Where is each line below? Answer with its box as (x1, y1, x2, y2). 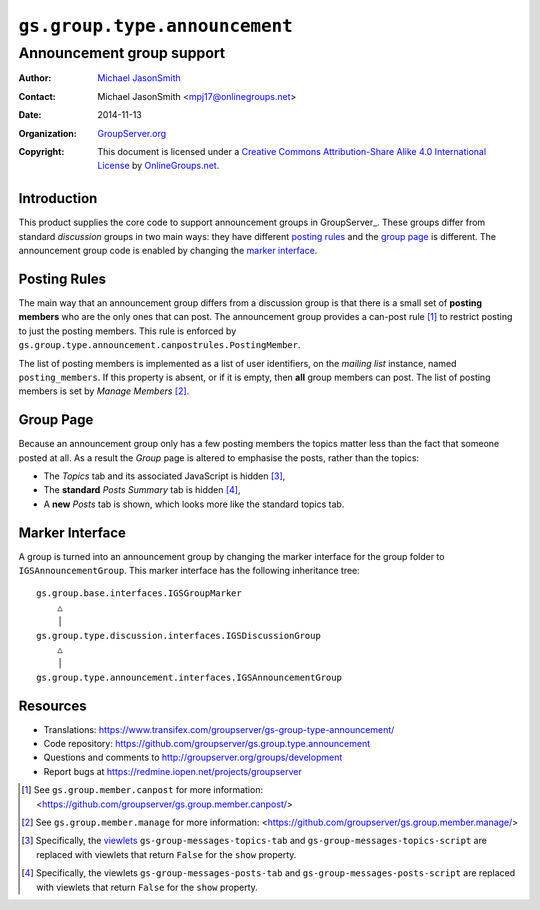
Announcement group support (18, 44, 225, 62)
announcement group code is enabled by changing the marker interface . (18, 245, 318, 257)
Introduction (18, 190, 98, 207)
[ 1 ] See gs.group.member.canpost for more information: (21, 784, 264, 796)
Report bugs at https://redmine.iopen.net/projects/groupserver (43, 765, 302, 777)
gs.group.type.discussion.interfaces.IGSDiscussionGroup (36, 630, 322, 641)
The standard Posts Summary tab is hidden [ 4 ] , (43, 484, 241, 496)
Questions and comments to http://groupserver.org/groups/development (43, 751, 343, 764)
